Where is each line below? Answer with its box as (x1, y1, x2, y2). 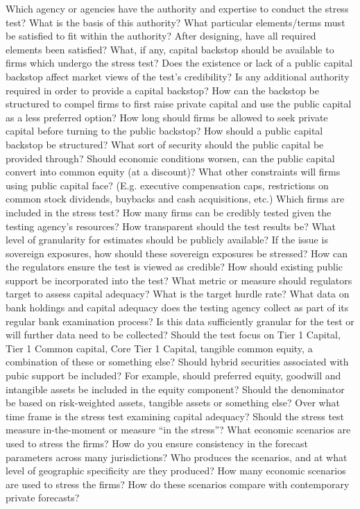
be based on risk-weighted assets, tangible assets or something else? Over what (6, 395, 340, 410)
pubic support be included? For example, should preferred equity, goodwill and (6, 368, 341, 383)
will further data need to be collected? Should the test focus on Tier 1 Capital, (6, 327, 341, 342)
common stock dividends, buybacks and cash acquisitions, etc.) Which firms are (6, 191, 345, 206)
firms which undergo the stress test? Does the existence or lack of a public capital (6, 55, 353, 70)
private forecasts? (6, 490, 80, 505)
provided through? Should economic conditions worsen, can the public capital (6, 150, 335, 165)
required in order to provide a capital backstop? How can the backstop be (6, 83, 319, 97)
